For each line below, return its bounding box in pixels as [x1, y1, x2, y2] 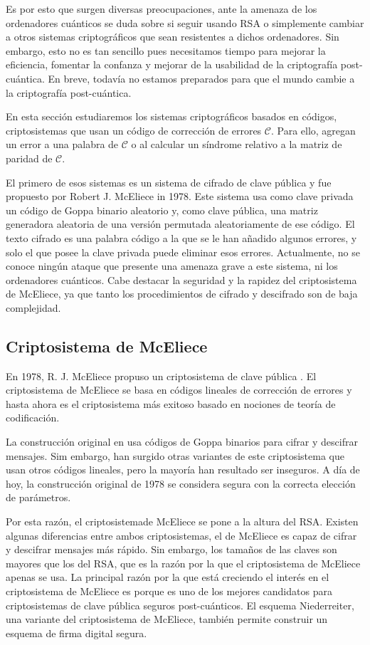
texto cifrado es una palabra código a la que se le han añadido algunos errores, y [6, 230, 357, 245]
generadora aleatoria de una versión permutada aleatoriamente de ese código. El [6, 216, 355, 231]
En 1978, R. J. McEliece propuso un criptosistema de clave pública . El [6, 368, 317, 383]
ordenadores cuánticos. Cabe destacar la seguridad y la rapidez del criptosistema [6, 272, 357, 287]
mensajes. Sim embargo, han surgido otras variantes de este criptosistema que [6, 448, 344, 463]
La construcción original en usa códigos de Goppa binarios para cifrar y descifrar [6, 434, 358, 449]
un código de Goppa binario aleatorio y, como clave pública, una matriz [6, 202, 318, 217]
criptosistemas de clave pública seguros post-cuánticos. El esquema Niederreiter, [6, 597, 354, 612]
